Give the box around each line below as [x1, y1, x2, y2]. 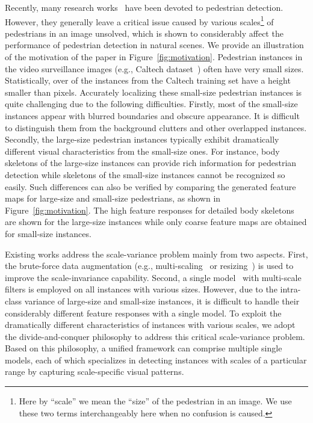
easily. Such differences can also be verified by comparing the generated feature [5, 180, 296, 193]
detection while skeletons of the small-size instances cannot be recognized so [5, 168, 285, 181]
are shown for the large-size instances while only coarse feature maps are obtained [5, 215, 307, 228]
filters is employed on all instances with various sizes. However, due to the [5, 283, 277, 295]
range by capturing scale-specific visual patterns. [5, 365, 184, 378]
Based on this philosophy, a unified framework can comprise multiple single [5, 342, 282, 354]
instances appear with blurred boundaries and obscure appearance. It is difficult [5, 110, 300, 122]
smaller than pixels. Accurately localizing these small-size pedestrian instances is [5, 85, 302, 98]
